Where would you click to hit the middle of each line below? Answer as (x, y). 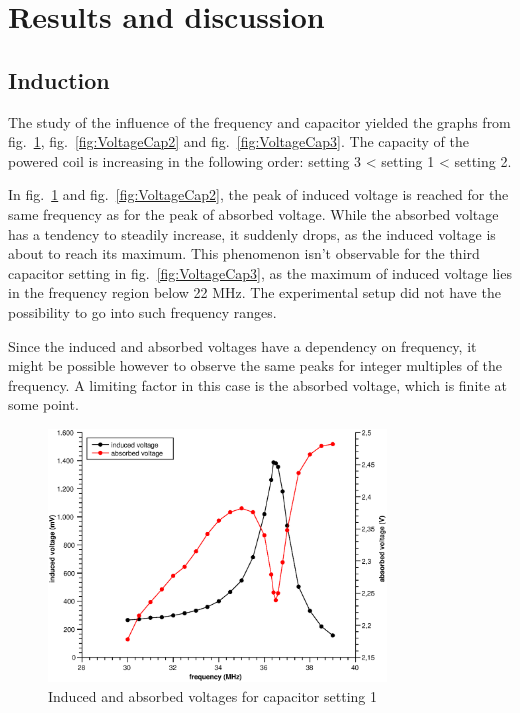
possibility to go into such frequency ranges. (142, 311)
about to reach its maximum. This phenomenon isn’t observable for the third (244, 253)
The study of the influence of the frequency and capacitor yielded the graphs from (259, 121)
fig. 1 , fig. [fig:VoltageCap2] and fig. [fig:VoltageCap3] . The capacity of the (238, 141)
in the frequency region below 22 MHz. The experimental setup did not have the (254, 292)
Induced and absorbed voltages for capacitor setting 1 (212, 695)
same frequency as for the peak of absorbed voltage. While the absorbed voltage (253, 213)
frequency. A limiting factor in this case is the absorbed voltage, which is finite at (258, 384)
